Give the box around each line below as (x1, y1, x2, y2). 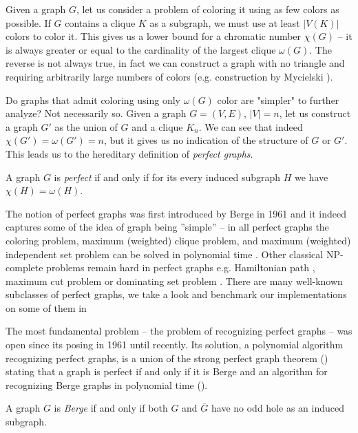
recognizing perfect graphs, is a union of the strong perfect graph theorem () (6, 350, 328, 365)
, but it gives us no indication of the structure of (103, 133, 308, 147)
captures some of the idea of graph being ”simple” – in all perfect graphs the (6, 220, 329, 234)
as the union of (54, 119, 118, 134)
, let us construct (279, 106, 351, 120)
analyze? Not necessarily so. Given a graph (6, 106, 187, 120)
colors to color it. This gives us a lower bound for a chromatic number (6, 29, 302, 43)
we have (295, 169, 328, 184)
